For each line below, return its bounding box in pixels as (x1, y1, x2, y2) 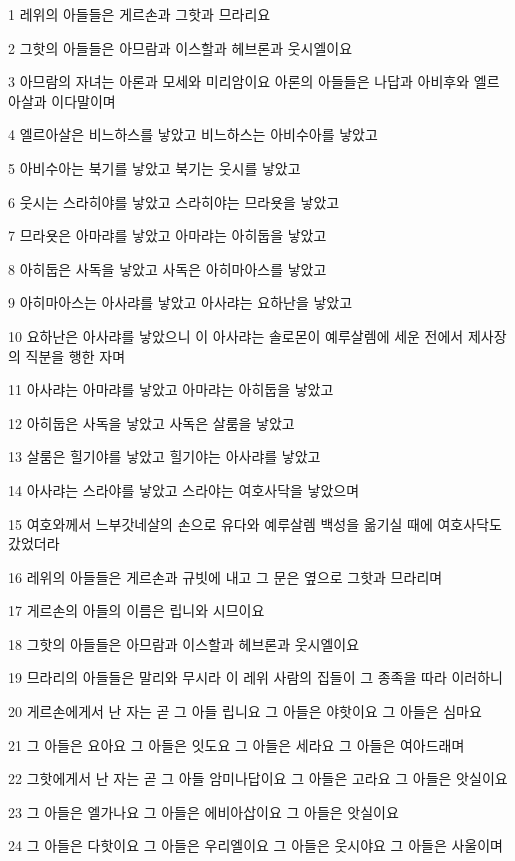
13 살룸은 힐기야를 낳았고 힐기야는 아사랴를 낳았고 (8, 446, 321, 467)
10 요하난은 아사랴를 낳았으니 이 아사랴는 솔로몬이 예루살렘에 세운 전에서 (8, 325, 464, 346)
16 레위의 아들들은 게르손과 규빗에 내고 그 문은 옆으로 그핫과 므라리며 (8, 566, 443, 587)
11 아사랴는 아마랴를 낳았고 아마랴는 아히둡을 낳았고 (8, 379, 334, 400)
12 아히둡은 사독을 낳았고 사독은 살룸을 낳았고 (8, 412, 295, 433)
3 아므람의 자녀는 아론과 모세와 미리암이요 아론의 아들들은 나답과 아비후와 (8, 71, 470, 92)
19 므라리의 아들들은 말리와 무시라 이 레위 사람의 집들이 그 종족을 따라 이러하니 (8, 667, 503, 688)
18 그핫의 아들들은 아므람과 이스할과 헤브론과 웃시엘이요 (8, 633, 360, 654)
